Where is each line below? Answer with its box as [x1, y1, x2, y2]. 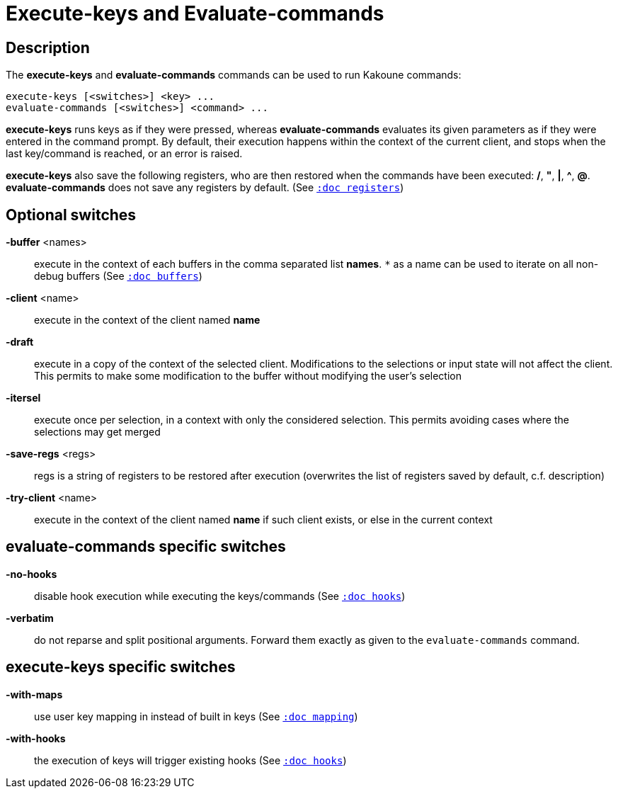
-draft [6, 336, 34, 348]
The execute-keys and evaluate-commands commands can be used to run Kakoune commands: [6, 69, 462, 81]
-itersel [6, 392, 41, 404]
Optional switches [6, 205, 137, 224]
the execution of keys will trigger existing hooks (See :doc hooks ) [34, 754, 347, 766]
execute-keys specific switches [6, 658, 236, 676]
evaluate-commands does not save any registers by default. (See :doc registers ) [6, 181, 404, 194]
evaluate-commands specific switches [6, 538, 286, 556]
